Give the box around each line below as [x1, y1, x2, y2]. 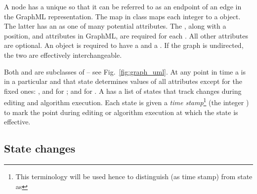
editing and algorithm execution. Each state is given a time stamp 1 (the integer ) [4, 96, 249, 107]
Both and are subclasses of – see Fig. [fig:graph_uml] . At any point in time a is [4, 66, 246, 77]
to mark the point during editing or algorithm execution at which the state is [4, 107, 238, 117]
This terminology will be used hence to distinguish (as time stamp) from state [15, 171, 253, 181]
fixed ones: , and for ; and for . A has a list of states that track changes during [4, 85, 242, 96]
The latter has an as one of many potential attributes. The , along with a [4, 21, 226, 31]
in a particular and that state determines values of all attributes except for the [4, 76, 242, 86]
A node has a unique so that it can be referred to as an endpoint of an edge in [4, 1, 242, 11]
